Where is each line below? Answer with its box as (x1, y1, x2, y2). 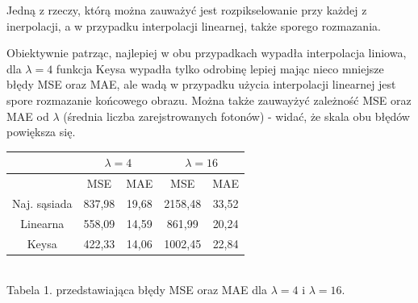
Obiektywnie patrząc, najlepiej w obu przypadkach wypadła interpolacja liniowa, (6, 44, 407, 61)
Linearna (20, 214, 65, 231)
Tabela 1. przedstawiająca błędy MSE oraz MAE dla (6, 281, 267, 298)
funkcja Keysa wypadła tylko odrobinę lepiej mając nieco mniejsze (56, 60, 384, 77)
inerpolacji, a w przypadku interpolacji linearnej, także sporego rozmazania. (6, 17, 381, 34)
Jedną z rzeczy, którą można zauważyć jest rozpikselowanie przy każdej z (6, 2, 367, 18)
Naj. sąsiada (12, 194, 73, 211)
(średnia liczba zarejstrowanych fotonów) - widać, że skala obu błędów (63, 107, 410, 124)
